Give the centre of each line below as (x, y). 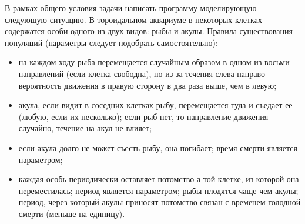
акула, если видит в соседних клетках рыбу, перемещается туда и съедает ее (155, 105)
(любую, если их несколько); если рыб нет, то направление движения (143, 116)
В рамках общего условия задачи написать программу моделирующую (131, 8)
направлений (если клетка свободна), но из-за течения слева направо (142, 73)
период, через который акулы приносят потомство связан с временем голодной (160, 202)
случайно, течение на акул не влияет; (85, 128)
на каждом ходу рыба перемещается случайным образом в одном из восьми (154, 62)
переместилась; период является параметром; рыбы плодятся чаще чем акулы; (158, 190)
